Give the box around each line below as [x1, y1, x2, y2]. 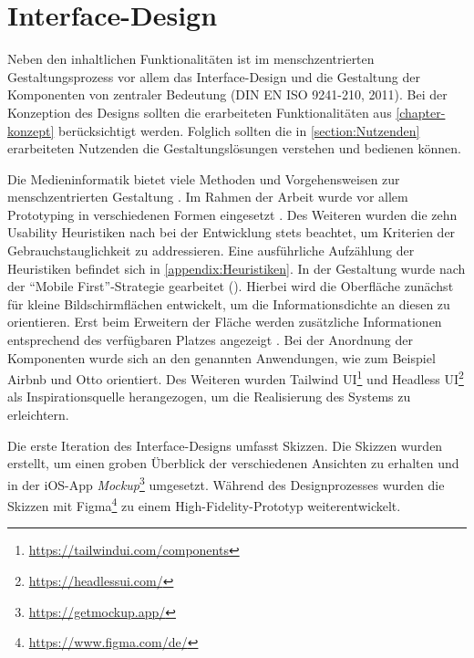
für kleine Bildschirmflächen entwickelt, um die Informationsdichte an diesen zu [7, 294, 450, 313]
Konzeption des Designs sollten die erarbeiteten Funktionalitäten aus [7, 102, 392, 121]
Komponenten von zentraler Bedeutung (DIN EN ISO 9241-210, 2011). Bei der [7, 85, 448, 104]
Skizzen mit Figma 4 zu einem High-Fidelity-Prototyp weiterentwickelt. [7, 494, 401, 515]
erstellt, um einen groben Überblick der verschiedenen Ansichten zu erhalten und [7, 454, 459, 473]
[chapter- [396, 102, 446, 121]
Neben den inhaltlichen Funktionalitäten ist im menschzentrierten [7, 49, 375, 68]
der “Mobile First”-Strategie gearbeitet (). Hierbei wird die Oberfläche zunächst [7, 277, 454, 296]
